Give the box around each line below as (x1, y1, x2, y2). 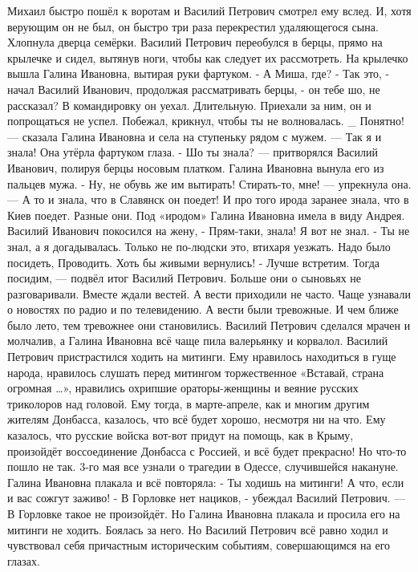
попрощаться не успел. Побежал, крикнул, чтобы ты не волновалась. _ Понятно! (7, 112, 404, 129)
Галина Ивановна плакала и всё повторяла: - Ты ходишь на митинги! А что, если (7, 473, 404, 490)
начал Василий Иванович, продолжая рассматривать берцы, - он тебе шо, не (7, 80, 380, 97)
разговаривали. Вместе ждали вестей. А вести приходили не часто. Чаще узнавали (7, 285, 411, 302)
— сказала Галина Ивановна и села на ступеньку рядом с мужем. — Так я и (7, 128, 382, 144)
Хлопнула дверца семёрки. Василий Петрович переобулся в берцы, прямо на (7, 34, 383, 51)
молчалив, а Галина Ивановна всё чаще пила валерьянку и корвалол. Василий (7, 332, 388, 349)
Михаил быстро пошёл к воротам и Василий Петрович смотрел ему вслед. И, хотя (7, 2, 412, 18)
